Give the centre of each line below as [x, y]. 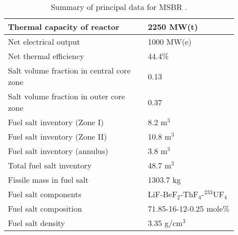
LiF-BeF [163, 194]
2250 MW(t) [173, 27]
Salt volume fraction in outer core [67, 96]
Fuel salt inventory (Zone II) [58, 136]
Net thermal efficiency [46, 56]
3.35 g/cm [165, 223]
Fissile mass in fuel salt [48, 180]
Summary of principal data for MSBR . [119, 7]
